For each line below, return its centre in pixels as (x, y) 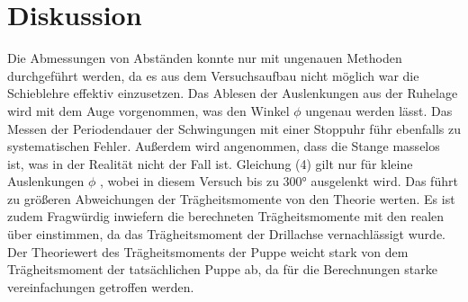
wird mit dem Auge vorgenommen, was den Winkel (148, 110)
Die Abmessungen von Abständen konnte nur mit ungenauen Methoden (205, 58)
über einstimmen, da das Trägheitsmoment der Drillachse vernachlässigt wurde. (226, 234)
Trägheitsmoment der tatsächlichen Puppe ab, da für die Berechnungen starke (222, 269)
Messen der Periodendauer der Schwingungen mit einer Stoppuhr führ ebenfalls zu (234, 128)
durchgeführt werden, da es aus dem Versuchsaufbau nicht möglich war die (213, 75)
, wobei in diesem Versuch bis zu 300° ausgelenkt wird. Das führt (279, 181)
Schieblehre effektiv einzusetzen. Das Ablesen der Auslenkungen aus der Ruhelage (233, 93)
